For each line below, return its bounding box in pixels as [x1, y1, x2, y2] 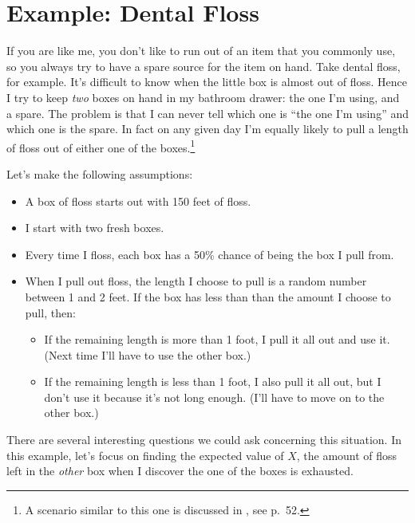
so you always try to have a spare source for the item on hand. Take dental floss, [6, 57, 401, 74]
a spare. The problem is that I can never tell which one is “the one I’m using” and [6, 104, 409, 121]
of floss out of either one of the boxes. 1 [6, 136, 196, 155]
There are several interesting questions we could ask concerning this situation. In [6, 431, 401, 448]
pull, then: [25, 304, 76, 320]
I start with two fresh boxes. [25, 219, 164, 236]
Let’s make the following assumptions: [6, 165, 193, 182]
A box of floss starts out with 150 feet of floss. [25, 192, 251, 209]
